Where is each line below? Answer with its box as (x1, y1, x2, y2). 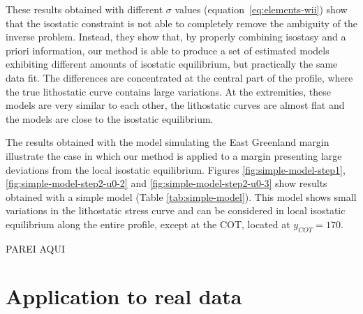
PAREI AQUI (6, 241, 65, 255)
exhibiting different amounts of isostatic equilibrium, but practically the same (6, 57, 338, 71)
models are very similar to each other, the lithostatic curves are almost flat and (6, 98, 345, 112)
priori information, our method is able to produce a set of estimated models (6, 43, 329, 57)
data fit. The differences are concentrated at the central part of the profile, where (6, 70, 353, 84)
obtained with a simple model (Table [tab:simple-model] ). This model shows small (6, 189, 357, 204)
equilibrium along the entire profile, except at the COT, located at (6, 216, 290, 231)
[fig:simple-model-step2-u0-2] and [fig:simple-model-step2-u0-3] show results (6, 176, 327, 190)
